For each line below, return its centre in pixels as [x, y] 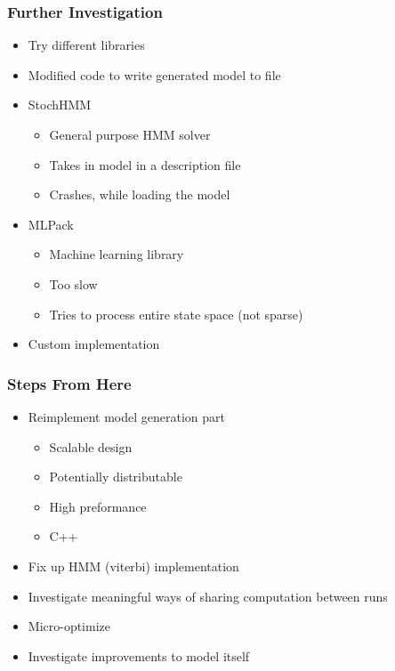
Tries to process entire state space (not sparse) [176, 314]
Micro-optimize [69, 626]
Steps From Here [69, 383]
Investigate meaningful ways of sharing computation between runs [208, 596]
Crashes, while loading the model [140, 194]
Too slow [73, 283]
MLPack [51, 224]
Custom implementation [94, 344]
